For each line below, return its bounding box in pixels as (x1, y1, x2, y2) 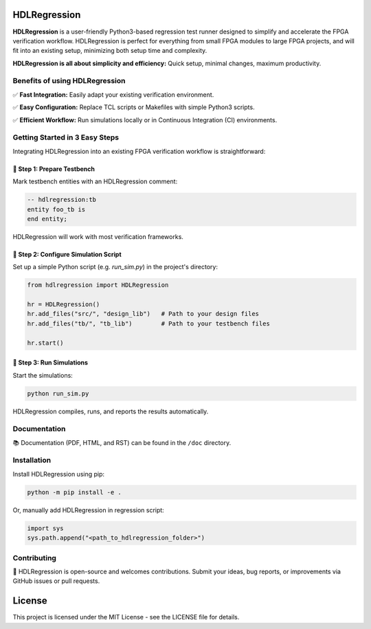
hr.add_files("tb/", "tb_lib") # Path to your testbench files (27, 319, 271, 328)
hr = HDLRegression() (27, 301, 100, 308)
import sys (27, 524, 64, 532)
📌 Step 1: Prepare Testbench (12, 165, 95, 173)
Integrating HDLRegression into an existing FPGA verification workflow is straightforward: (12, 147, 266, 155)
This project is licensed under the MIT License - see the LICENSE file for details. (12, 613, 240, 621)
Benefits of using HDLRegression (12, 76, 126, 86)
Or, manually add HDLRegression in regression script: (12, 505, 164, 514)
